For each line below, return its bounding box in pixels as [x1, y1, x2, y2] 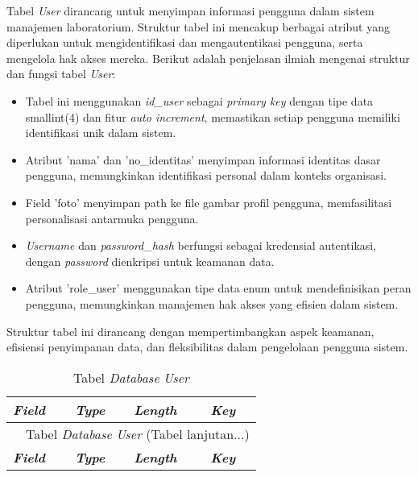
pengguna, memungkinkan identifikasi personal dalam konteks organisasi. [25, 167, 387, 184]
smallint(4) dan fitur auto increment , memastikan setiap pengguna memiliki [25, 108, 400, 125]
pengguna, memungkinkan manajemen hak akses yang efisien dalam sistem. [25, 295, 399, 312]
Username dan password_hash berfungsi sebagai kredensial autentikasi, [25, 237, 377, 254]
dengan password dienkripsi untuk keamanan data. [25, 252, 275, 269]
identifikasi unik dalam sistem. [25, 124, 176, 141]
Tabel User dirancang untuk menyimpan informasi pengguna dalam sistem [6, 2, 375, 19]
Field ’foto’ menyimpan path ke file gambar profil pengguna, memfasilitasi [25, 193, 392, 210]
